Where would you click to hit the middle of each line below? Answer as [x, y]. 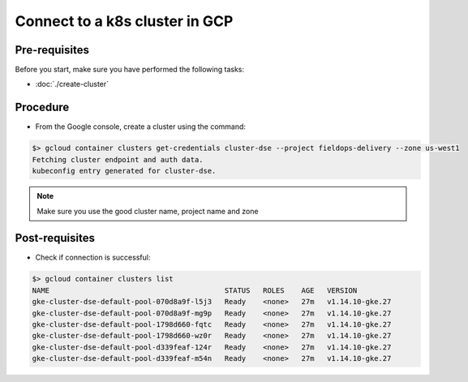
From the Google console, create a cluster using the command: [141, 127]
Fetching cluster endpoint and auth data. [118, 159]
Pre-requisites [52, 50]
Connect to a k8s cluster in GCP [124, 21]
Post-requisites [55, 238]
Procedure [42, 107]
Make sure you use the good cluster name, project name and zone [148, 211]
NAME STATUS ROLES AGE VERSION [195, 290]
